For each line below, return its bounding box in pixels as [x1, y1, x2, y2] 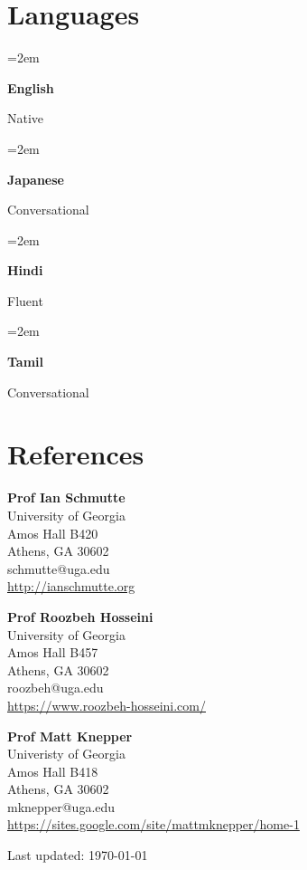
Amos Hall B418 [7, 761, 98, 780]
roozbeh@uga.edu [7, 678, 104, 697]
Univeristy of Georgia [7, 744, 126, 763]
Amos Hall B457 [7, 643, 98, 662]
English [7, 78, 54, 97]
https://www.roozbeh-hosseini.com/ [7, 695, 206, 714]
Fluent [7, 291, 43, 310]
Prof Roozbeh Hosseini [7, 607, 153, 626]
